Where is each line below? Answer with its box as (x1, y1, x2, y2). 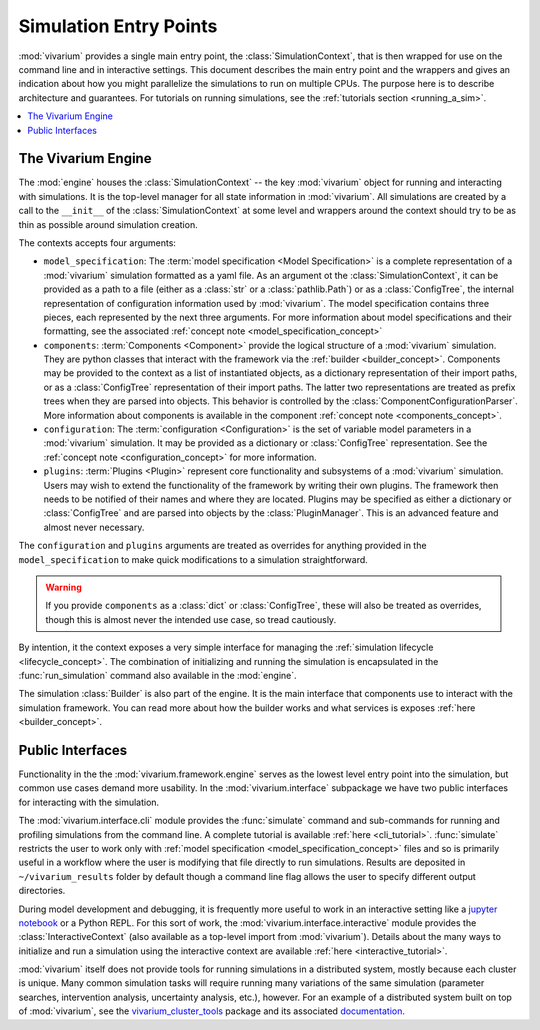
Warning (45, 581, 82, 593)
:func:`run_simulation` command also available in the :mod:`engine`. (18, 669, 297, 681)
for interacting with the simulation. (18, 796, 160, 808)
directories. (18, 885, 66, 897)
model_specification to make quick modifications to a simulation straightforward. (18, 553, 369, 565)
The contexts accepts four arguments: (18, 236, 177, 249)
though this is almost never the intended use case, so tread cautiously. (45, 613, 337, 625)
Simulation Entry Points (18, 15, 218, 37)
